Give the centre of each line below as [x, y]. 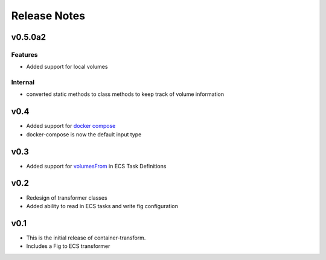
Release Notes [48, 16]
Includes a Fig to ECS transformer [68, 246]
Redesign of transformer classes [67, 198]
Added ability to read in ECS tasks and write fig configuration [102, 206]
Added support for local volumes [67, 67]
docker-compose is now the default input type [84, 134]
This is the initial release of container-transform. [86, 238]
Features [24, 54]
